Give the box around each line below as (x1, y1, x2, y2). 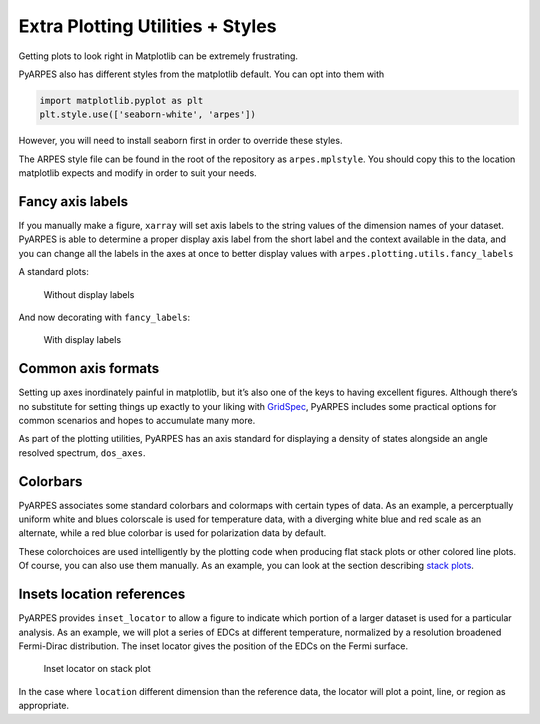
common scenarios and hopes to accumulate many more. (18, 415, 256, 427)
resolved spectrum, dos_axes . (18, 446, 146, 459)
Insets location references (18, 586, 186, 603)
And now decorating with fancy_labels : (18, 311, 191, 323)
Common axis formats (18, 360, 160, 377)
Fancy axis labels (18, 193, 129, 210)
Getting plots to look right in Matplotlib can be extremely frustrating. (18, 50, 299, 62)
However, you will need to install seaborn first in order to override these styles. (18, 135, 343, 147)
